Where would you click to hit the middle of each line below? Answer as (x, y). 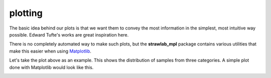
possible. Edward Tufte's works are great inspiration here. (69, 34)
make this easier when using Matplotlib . (50, 51)
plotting (26, 13)
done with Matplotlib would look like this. (51, 67)
